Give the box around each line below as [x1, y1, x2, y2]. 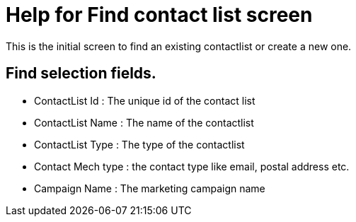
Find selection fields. [6, 64, 156, 83]
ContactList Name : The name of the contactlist [34, 116, 254, 129]
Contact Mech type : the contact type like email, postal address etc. [34, 160, 350, 173]
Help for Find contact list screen [6, 3, 313, 27]
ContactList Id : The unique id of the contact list [34, 94, 255, 107]
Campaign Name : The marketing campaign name [34, 182, 265, 194]
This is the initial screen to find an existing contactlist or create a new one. [6, 40, 352, 52]
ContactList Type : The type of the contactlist [34, 138, 245, 151]
